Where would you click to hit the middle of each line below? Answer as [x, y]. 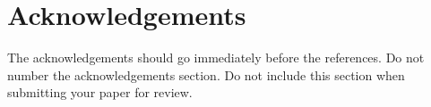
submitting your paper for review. [100, 92]
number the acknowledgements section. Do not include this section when [206, 74]
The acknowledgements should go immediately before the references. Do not [216, 58]
